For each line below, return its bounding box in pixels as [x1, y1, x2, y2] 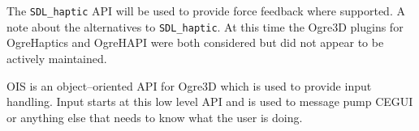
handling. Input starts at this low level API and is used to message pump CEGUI [6, 93, 413, 110]
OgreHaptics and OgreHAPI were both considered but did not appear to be [6, 34, 384, 51]
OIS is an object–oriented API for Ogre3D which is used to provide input [6, 77, 372, 94]
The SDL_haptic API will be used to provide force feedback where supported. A [6, 2, 405, 19]
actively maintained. [6, 49, 107, 66]
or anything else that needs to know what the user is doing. [6, 108, 303, 125]
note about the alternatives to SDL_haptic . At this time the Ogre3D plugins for [6, 18, 404, 35]
